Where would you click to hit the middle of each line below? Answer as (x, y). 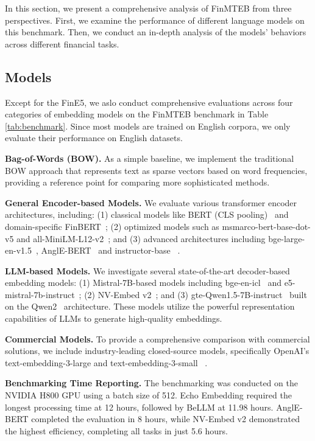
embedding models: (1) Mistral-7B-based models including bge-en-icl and (143, 283)
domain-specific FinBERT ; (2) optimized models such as (112, 226)
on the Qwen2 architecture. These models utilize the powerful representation (150, 306)
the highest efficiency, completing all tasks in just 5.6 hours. (116, 430)
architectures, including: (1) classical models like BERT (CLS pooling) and (147, 214)
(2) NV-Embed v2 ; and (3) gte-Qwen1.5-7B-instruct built (196, 294)
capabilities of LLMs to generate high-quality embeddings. (114, 318)
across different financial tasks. (62, 43)
